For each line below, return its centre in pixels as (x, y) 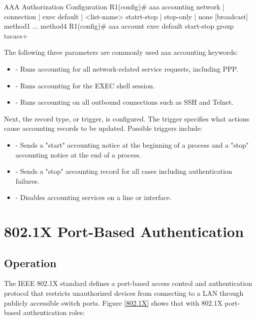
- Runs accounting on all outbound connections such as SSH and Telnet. (125, 102)
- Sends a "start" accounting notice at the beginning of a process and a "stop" (132, 144)
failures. (27, 180)
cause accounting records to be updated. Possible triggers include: (103, 128)
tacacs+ (16, 35)
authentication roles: (54, 312)
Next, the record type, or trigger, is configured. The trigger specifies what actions (127, 118)
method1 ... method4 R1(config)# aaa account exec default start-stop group (119, 26)
